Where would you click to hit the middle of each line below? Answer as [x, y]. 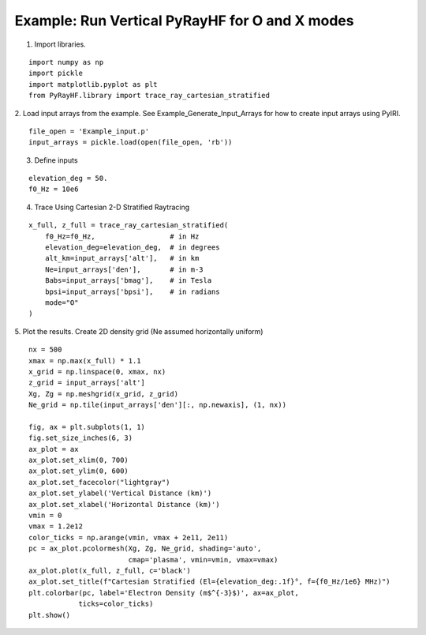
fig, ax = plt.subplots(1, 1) [87, 427]
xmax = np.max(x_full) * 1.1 [85, 361]
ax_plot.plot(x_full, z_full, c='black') [110, 570]
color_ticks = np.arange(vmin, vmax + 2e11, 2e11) [129, 537]
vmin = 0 [45, 515]
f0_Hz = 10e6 [54, 189]
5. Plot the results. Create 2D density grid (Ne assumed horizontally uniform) [139, 331]
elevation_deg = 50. [68, 178]
